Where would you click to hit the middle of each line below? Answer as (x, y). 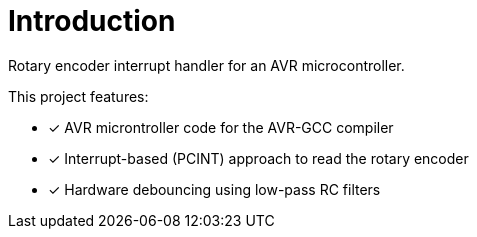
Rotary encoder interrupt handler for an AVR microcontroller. (206, 65)
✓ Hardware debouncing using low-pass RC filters (214, 189)
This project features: (78, 96)
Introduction (92, 21)
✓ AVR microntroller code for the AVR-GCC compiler (221, 127)
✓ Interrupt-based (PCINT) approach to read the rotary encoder (258, 158)
